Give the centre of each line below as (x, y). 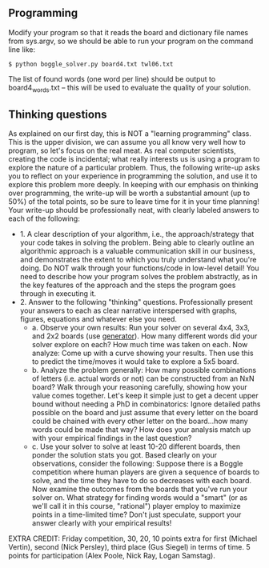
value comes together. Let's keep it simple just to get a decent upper (145, 396)
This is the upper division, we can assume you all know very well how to (127, 142)
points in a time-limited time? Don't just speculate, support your (137, 514)
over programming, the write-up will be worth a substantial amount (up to (129, 193)
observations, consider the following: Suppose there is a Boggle (137, 464)
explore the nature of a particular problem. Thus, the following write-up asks (134, 168)
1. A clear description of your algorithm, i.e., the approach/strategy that (137, 234)
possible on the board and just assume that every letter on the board (145, 413)
